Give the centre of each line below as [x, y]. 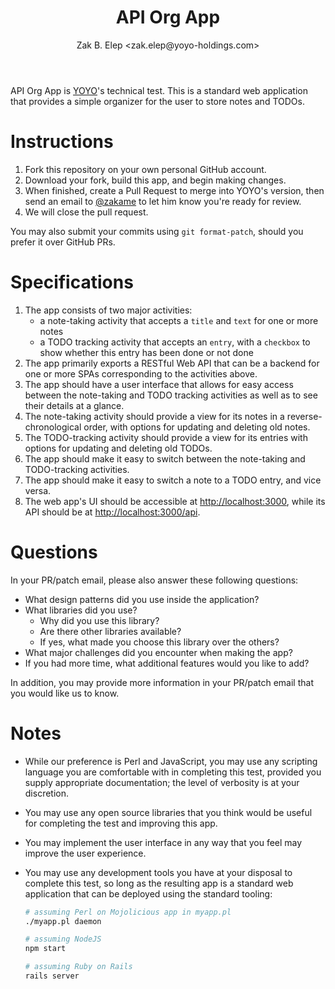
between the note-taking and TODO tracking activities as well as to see [171, 395]
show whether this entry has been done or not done [146, 352]
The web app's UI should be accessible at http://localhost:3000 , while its [175, 501]
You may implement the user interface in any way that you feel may [163, 842]
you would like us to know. [65, 693]
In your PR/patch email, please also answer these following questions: [154, 580]
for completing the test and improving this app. [121, 823]
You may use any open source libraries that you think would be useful [168, 812]
